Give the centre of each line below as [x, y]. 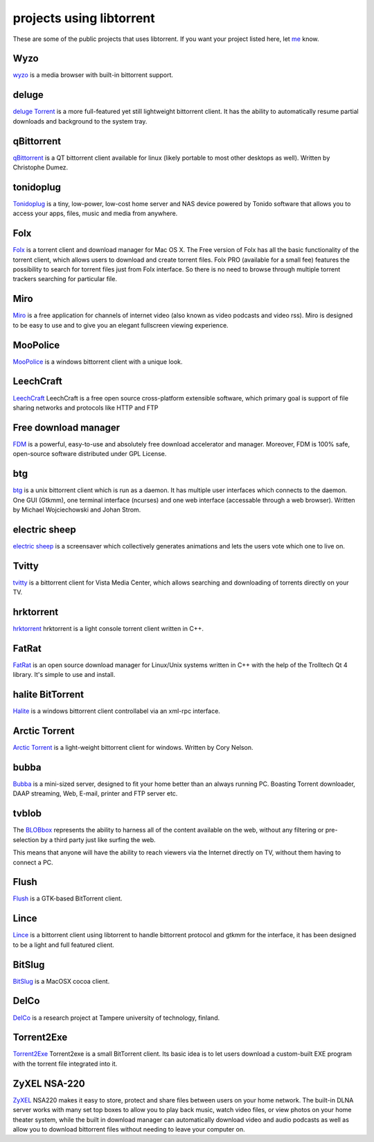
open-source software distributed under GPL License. [90, 454]
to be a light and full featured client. [63, 945]
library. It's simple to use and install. [64, 675]
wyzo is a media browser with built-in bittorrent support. [93, 75]
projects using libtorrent [84, 18]
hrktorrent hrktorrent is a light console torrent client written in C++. [108, 629]
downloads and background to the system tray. [80, 121]
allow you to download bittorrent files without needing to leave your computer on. [129, 1129]
